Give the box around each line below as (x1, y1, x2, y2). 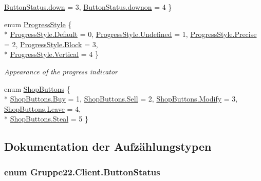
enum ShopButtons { (4, 83, 70, 94)
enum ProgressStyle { (4, 18, 72, 29)
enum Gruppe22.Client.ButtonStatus (4, 165, 160, 178)
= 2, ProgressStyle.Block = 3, (4, 38, 98, 49)
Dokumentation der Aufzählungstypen (4, 138, 212, 154)
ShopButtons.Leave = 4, (4, 103, 81, 114)
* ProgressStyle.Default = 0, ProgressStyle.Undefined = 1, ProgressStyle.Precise (4, 29, 257, 39)
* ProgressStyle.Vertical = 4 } (4, 49, 99, 59)
